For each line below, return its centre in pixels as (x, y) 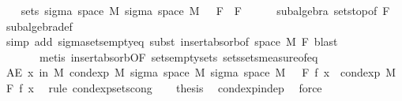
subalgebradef (39, 26)
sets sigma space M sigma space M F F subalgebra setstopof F (205, 10)
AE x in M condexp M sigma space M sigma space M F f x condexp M (201, 72)
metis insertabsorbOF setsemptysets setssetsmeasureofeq (178, 56)
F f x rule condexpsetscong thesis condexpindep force (164, 87)
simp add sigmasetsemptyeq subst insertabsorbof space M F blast (172, 41)
